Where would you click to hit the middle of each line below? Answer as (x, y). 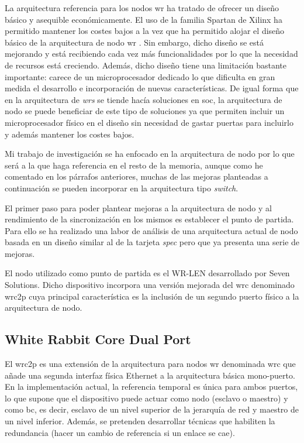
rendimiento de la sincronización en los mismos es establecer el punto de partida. (149, 219)
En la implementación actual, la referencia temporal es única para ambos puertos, (151, 387)
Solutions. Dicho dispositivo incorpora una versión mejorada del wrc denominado (150, 285)
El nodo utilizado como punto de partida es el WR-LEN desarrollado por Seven (147, 273)
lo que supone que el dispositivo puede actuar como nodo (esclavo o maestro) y (146, 398)
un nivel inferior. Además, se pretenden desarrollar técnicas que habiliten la (140, 421)
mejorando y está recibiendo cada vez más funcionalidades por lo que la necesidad (151, 54)
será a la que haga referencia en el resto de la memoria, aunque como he (134, 165)
